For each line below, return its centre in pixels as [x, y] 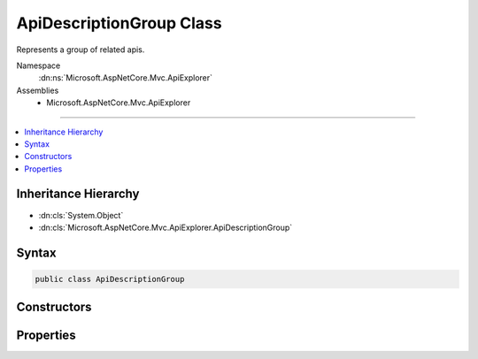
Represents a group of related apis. [81, 50]
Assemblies [38, 90]
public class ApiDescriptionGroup [110, 279]
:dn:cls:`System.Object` [81, 215]
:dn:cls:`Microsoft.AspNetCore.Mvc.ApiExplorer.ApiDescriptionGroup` [166, 227]
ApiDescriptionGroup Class [119, 23]
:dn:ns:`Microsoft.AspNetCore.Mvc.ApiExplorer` [125, 78]
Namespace [39, 65]
